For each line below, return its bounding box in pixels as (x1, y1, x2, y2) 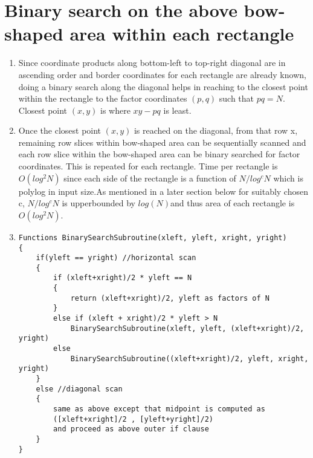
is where (100, 103, 131, 116)
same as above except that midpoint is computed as (53, 405, 265, 413)
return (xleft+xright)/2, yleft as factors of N (70, 293, 270, 303)
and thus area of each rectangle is (170, 197, 295, 209)
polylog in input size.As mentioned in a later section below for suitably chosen (18, 185, 308, 197)
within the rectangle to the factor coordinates (18, 92, 187, 105)
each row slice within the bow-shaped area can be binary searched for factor (18, 148, 300, 160)
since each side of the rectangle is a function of (63, 171, 236, 184)
